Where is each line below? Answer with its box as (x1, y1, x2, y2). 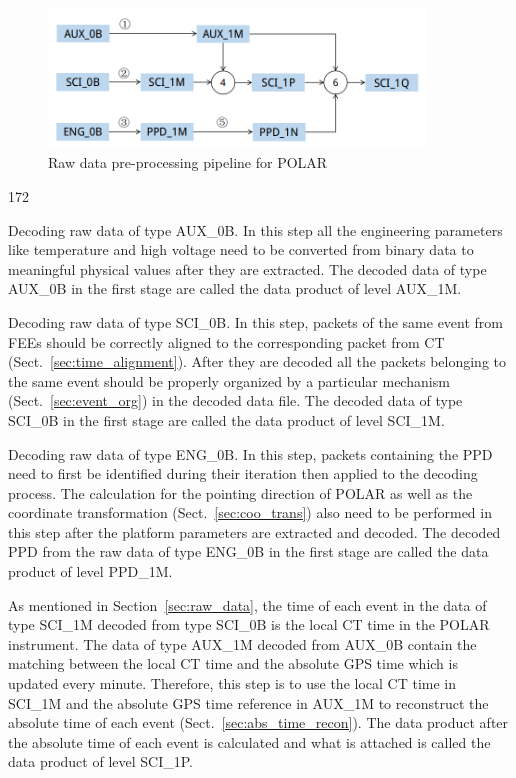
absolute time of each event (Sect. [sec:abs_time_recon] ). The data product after (8, 712, 509, 733)
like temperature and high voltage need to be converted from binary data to (8, 239, 474, 260)
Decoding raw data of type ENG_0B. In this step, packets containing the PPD (8, 443, 493, 464)
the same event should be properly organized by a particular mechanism (8, 370, 450, 391)
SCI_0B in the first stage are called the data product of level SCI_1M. (8, 409, 445, 430)
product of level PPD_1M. (8, 561, 173, 582)
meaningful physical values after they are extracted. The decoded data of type (8, 258, 487, 279)
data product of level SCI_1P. (8, 751, 193, 772)
